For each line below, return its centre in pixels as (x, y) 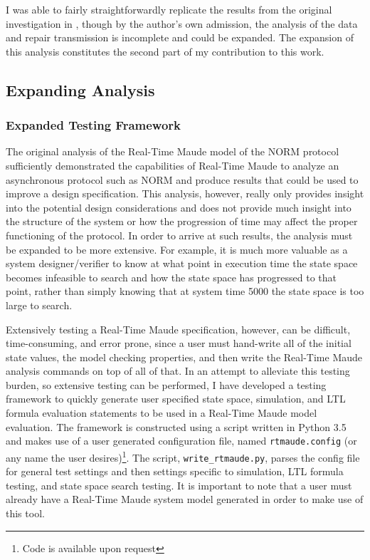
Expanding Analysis (80, 89)
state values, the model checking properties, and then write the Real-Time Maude (184, 357)
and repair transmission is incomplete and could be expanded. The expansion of (180, 37)
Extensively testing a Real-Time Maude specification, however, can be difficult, (178, 329)
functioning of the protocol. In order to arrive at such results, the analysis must (179, 235)
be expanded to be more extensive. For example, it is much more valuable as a (177, 249)
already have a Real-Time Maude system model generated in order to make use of (185, 499)
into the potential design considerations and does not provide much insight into (179, 207)
